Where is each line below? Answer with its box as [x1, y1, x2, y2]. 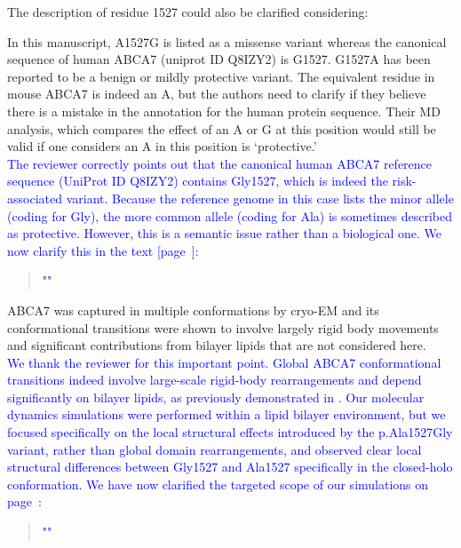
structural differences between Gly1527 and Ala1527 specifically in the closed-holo [7, 457, 453, 476]
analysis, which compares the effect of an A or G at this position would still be [7, 119, 436, 138]
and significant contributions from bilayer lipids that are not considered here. [7, 336, 426, 354]
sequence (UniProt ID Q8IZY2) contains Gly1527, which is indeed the [7, 171, 388, 190]
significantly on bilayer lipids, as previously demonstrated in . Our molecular [7, 387, 425, 406]
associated [7, 188, 62, 207]
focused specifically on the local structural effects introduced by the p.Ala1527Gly [7, 423, 453, 441]
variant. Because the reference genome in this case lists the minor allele [66, 188, 454, 207]
